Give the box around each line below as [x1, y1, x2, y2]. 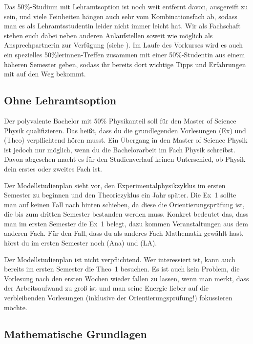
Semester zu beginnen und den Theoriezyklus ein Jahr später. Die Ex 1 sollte [4, 190, 236, 200]
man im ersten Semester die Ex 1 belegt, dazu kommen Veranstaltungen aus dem [4, 218, 248, 228]
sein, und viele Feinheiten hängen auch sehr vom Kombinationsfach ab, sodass [4, 11, 237, 21]
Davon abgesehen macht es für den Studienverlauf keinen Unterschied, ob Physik [4, 154, 246, 164]
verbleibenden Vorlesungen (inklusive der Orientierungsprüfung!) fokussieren [4, 293, 232, 303]
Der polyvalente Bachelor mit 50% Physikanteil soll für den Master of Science [4, 115, 236, 125]
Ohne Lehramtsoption [4, 93, 117, 108]
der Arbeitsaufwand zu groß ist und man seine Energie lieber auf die [4, 283, 209, 293]
